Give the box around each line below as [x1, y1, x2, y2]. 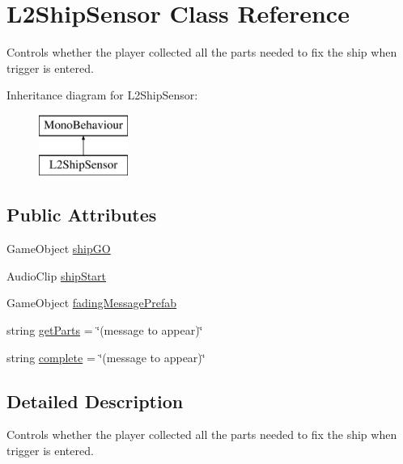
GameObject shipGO [6, 240, 111, 257]
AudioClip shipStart [6, 267, 107, 284]
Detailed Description [6, 388, 184, 413]
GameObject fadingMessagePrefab [6, 294, 177, 311]
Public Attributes [6, 202, 157, 227]
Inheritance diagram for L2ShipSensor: [6, 86, 198, 103]
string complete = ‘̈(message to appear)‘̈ [6, 348, 206, 365]
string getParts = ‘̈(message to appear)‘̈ [6, 322, 203, 339]
